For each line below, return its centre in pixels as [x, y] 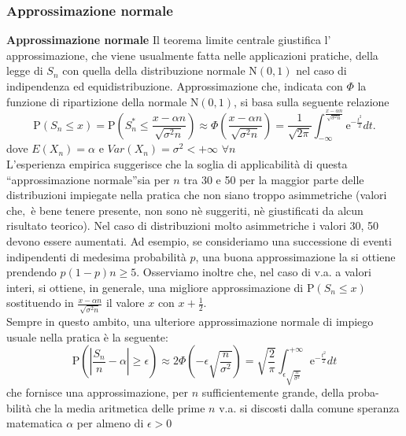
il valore [125, 303]
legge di [25, 70]
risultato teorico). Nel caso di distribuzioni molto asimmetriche [158, 225]
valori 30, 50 [349, 225]
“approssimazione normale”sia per [88, 179]
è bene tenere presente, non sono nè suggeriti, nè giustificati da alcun [197, 210]
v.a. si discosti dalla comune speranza [309, 407]
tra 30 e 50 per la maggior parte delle [274, 179]
